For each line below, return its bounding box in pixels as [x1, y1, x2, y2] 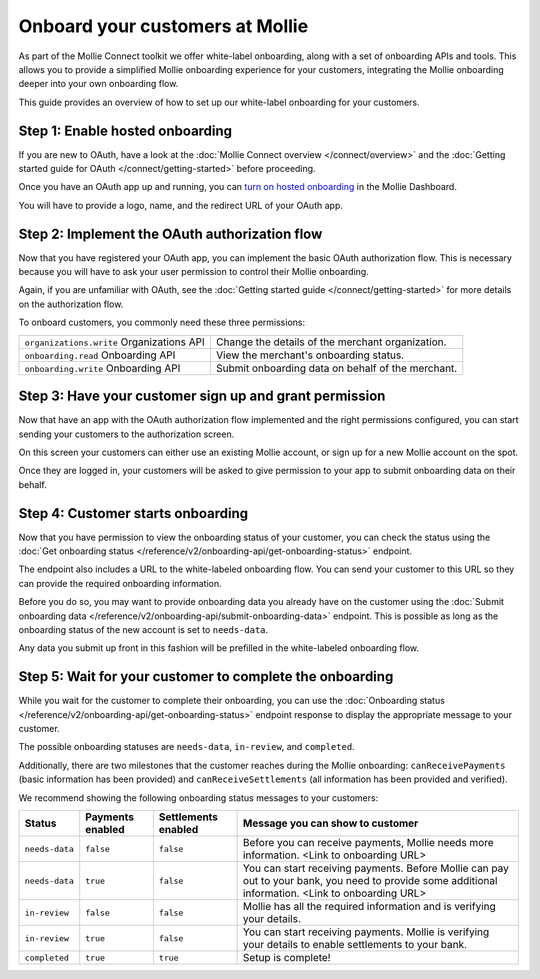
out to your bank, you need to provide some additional [242, 874, 498, 888]
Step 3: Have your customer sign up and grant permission [18, 388, 386, 405]
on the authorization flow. [18, 298, 124, 310]
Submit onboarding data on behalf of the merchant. [216, 361, 458, 375]
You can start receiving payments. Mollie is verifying [242, 925, 490, 939]
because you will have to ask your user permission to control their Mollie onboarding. [18, 266, 369, 278]
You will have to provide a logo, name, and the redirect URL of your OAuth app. [18, 199, 344, 211]
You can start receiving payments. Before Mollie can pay [242, 861, 510, 875]
